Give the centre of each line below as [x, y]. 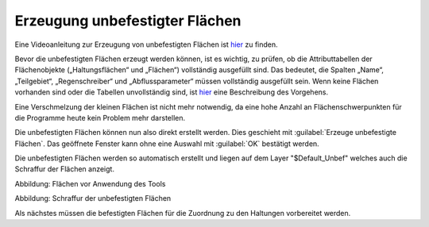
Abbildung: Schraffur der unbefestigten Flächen [93, 198]
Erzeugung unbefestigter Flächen [128, 21]
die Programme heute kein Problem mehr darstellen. [100, 117]
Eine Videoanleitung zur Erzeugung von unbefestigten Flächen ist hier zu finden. [146, 44]
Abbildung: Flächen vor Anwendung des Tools [90, 183]
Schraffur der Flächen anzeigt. [65, 169]
